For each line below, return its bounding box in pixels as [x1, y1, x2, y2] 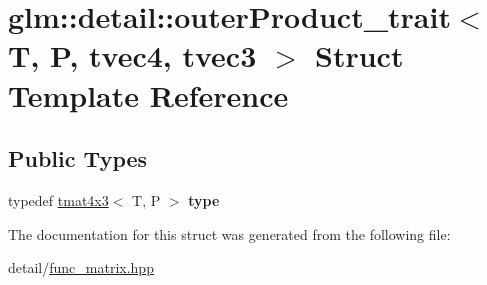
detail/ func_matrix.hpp [8, 257, 154, 278]
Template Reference [8, 74, 289, 115]
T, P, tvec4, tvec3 [8, 35, 257, 76]
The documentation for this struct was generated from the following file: [8, 223, 451, 244]
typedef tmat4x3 [8, 189, 109, 210]
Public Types [8, 143, 148, 174]
